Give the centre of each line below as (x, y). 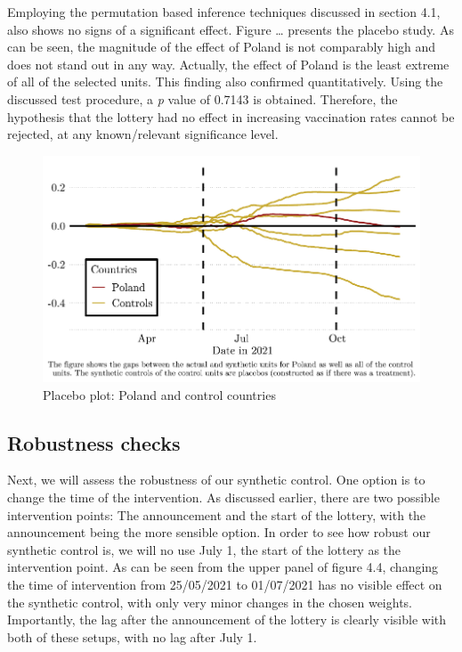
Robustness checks (94, 442)
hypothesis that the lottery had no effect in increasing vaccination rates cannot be (231, 116)
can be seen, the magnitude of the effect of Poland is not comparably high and (222, 47)
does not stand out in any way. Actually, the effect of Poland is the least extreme (228, 64)
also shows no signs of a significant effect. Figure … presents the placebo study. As (231, 29)
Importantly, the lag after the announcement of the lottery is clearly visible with (227, 619)
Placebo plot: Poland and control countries (159, 394)
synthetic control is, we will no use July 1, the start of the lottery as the (204, 549)
